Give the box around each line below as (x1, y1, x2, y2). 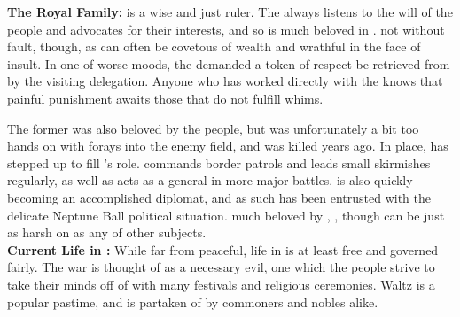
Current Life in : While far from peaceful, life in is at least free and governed (7, 240, 439, 259)
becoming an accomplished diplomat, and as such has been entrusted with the (7, 188, 431, 206)
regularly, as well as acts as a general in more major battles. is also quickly (7, 171, 413, 189)
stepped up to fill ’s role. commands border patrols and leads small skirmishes (7, 153, 431, 172)
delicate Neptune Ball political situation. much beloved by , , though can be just (7, 205, 445, 224)
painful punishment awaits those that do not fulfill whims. (7, 89, 324, 107)
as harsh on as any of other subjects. (7, 223, 207, 242)
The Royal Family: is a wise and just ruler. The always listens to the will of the (7, 3, 453, 20)
